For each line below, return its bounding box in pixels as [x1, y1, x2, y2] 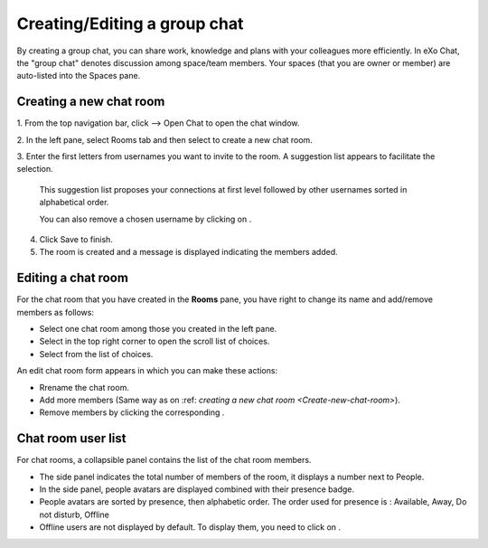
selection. [16, 164, 53, 175]
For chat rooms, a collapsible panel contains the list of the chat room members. [16, 455, 312, 466]
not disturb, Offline [39, 509, 110, 520]
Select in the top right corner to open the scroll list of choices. [39, 335, 270, 347]
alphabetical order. [39, 197, 109, 208]
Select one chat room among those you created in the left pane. [39, 324, 277, 335]
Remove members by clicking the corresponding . [39, 407, 225, 418]
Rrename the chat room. [39, 382, 130, 392]
